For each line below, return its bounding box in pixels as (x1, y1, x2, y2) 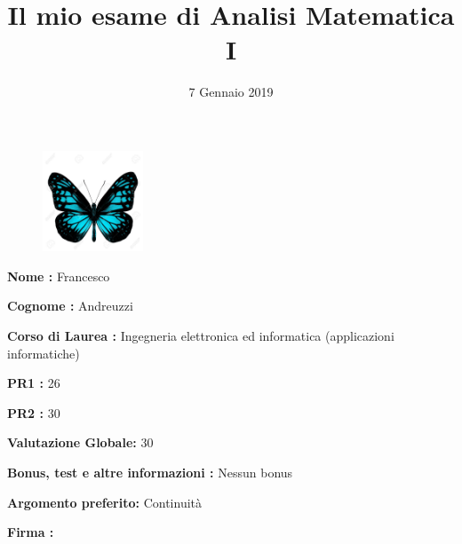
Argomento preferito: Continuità (7, 493, 203, 511)
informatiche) (7, 343, 80, 362)
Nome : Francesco (7, 266, 110, 285)
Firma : (7, 523, 54, 541)
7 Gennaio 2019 (188, 83, 274, 101)
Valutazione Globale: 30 (7, 433, 154, 452)
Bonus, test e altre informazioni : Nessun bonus (7, 463, 293, 482)
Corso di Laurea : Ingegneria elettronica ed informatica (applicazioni (7, 327, 394, 345)
